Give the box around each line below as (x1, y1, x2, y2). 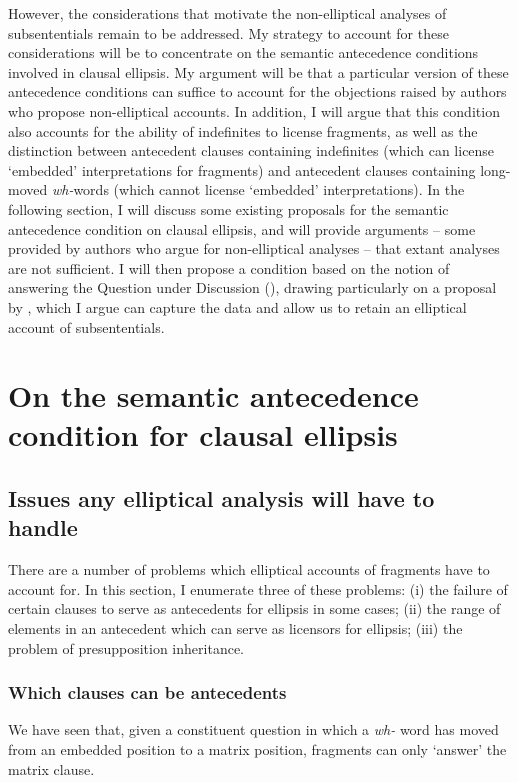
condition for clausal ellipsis (8, 414, 398, 455)
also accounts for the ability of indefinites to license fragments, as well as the (8, 120, 478, 141)
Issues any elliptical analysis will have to (8, 483, 435, 514)
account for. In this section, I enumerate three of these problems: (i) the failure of (8, 578, 508, 599)
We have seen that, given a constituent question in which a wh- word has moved (8, 719, 499, 740)
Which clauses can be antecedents (8, 680, 287, 705)
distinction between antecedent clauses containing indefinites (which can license (8, 140, 495, 161)
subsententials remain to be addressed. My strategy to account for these (8, 22, 449, 43)
